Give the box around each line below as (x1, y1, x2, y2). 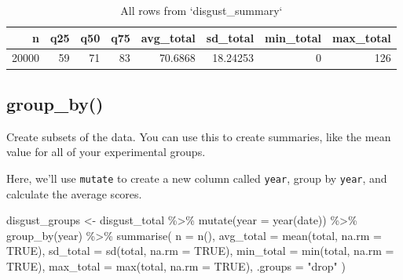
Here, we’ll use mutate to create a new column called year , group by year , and (6, 169, 387, 186)
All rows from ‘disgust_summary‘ (120, 2, 283, 18)
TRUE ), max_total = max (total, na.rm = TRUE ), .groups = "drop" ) (6, 257, 346, 274)
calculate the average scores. (6, 185, 142, 202)
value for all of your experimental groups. (6, 144, 206, 160)
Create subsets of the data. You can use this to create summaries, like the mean (6, 128, 391, 144)
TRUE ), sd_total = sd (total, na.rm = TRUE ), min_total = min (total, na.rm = (6, 242, 394, 259)
